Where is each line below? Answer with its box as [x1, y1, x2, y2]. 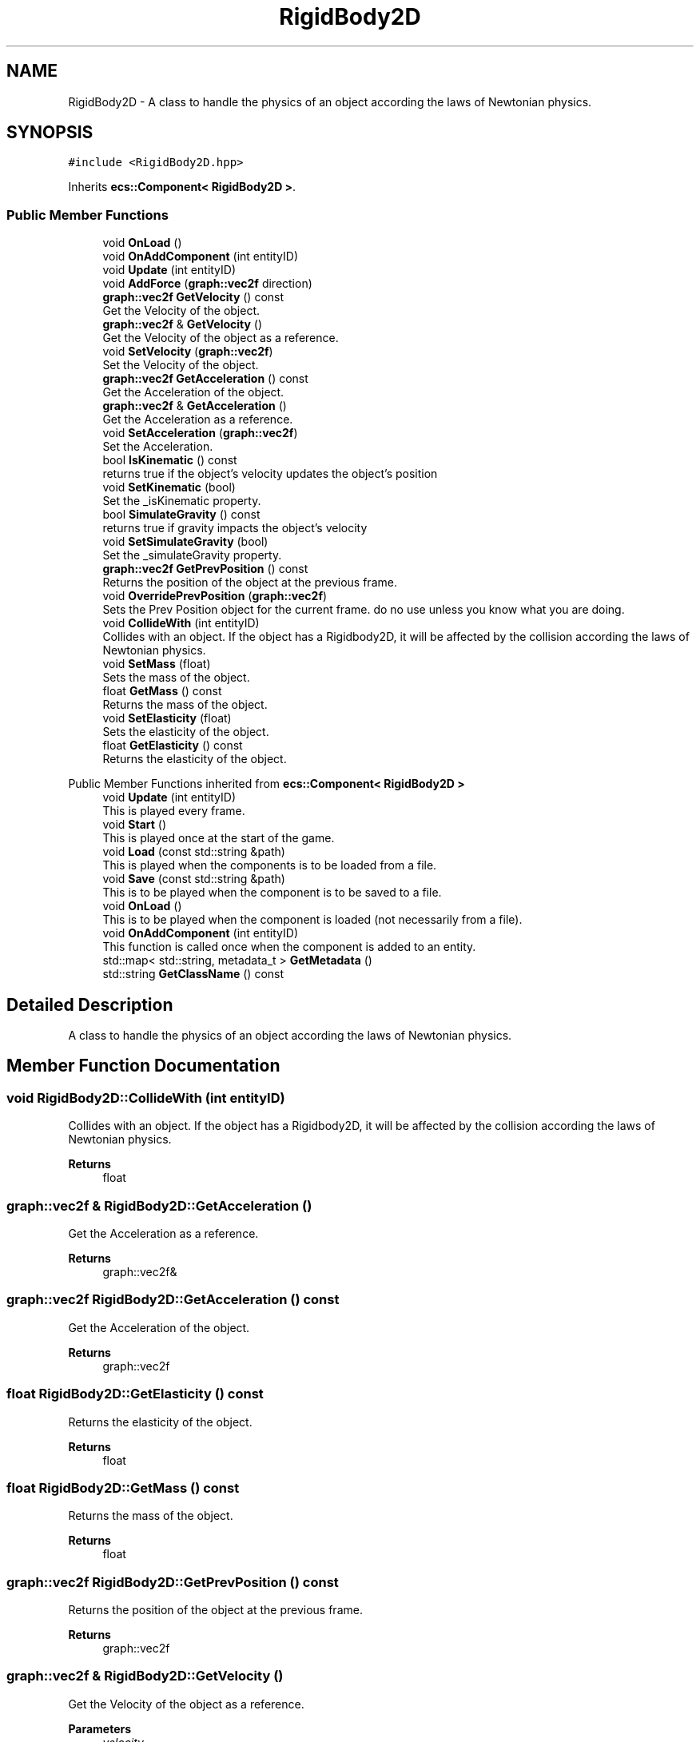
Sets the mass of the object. [102, 670, 250, 685]
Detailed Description [6, 994, 173, 1015]
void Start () [102, 817, 167, 832]
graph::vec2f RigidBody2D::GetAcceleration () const [6, 1291, 340, 1308]
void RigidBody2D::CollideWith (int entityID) [6, 1089, 285, 1106]
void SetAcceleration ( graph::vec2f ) [102, 426, 298, 440]
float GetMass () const [102, 684, 222, 698]
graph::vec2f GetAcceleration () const [102, 372, 308, 386]
